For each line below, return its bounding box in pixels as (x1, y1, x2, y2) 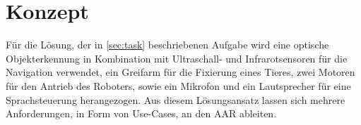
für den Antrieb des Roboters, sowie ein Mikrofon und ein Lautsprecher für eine (6, 78, 351, 93)
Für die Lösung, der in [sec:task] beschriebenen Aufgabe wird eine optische (6, 37, 329, 52)
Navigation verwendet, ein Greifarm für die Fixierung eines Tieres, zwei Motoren (6, 65, 355, 79)
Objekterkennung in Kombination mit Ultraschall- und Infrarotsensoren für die (6, 51, 348, 65)
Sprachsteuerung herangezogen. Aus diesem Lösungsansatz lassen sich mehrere (6, 92, 345, 107)
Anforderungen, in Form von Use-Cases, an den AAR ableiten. (6, 106, 277, 121)
